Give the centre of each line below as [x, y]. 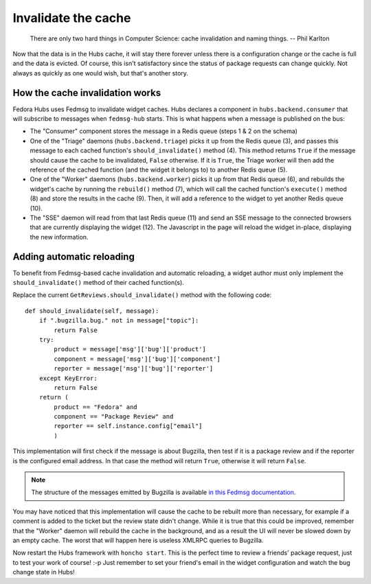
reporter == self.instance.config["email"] [128, 426]
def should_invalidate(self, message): [92, 311]
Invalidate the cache [72, 18]
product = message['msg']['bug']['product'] [130, 349]
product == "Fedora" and [95, 407]
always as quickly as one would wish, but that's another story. [101, 73]
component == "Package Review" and [114, 417]
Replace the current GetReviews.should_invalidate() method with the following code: [142, 295]
